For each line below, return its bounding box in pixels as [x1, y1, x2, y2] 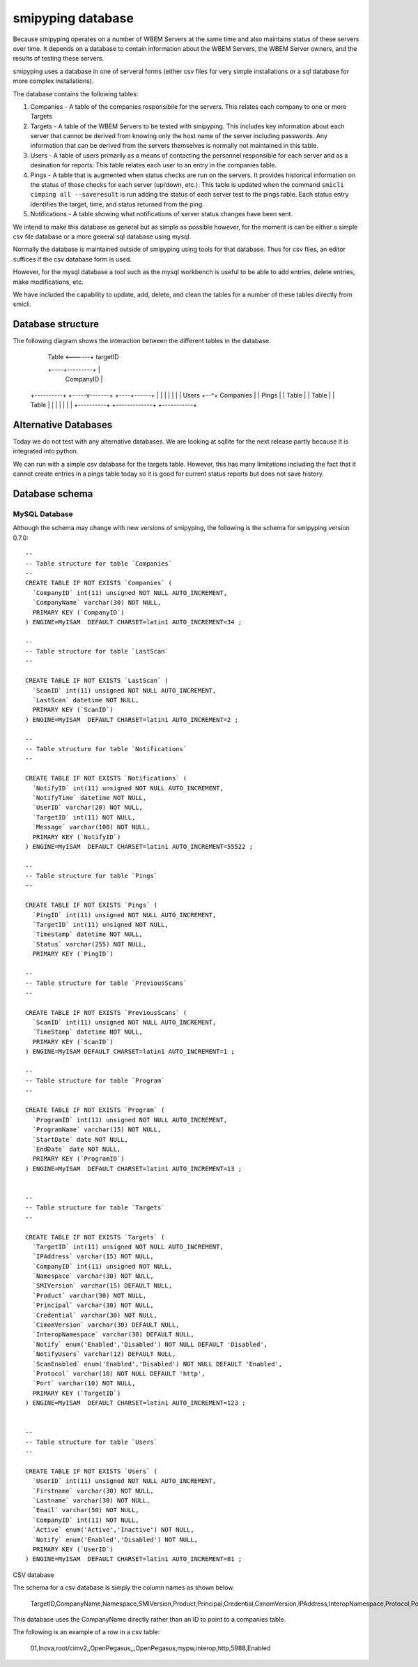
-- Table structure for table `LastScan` [25, 647, 169, 656]
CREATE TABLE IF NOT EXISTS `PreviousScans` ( [25, 1009, 187, 1016]
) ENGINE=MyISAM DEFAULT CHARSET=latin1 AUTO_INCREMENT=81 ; [25, 1555, 242, 1563]
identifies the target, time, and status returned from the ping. [30, 199, 205, 209]
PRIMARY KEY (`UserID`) [32, 1546, 114, 1553]
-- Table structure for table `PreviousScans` [25, 979, 187, 987]
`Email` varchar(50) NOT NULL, [32, 1507, 139, 1514]
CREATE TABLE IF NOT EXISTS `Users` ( [25, 1467, 158, 1475]
